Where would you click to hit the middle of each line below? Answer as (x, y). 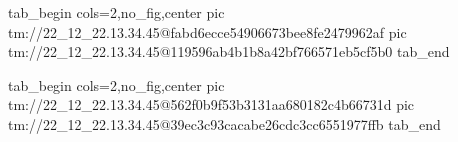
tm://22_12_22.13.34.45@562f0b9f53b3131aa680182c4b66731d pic (211, 104)
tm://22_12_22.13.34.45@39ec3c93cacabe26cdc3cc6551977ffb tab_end (224, 123)
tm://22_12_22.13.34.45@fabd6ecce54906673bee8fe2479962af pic (207, 31)
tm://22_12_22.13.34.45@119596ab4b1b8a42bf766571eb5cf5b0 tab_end (229, 51)
